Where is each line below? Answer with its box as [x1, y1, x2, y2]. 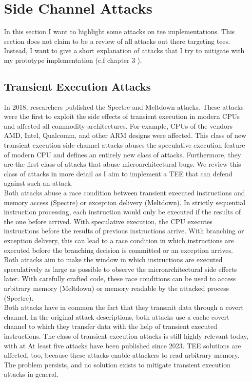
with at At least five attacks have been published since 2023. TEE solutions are [4, 340, 241, 350]
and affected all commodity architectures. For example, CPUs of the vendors [4, 120, 233, 131]
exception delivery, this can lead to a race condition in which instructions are [4, 235, 234, 246]
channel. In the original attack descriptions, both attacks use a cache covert [4, 311, 230, 322]
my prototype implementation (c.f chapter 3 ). [4, 55, 142, 65]
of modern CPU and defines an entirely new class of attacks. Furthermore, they [4, 149, 241, 159]
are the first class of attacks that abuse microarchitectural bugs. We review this [4, 159, 241, 169]
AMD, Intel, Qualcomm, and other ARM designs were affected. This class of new [4, 130, 247, 140]
